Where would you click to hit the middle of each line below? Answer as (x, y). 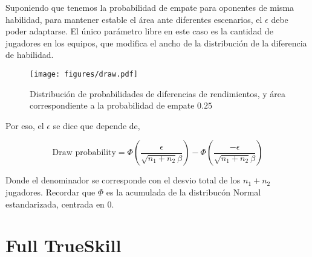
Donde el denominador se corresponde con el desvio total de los (123, 180)
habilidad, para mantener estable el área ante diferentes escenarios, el (134, 19)
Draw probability (84, 153)
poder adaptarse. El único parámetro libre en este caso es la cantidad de (139, 31)
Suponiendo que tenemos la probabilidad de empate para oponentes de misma (150, 7)
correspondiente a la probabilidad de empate (112, 105)
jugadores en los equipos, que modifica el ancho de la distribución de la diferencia (156, 43)
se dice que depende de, (96, 125)
